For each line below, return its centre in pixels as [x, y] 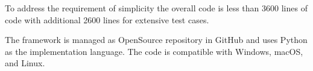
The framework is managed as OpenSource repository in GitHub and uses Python [156, 40]
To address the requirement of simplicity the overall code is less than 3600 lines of [156, 8]
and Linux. [25, 63]
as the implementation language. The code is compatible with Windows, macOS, [154, 51]
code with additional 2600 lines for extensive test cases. [107, 19]
